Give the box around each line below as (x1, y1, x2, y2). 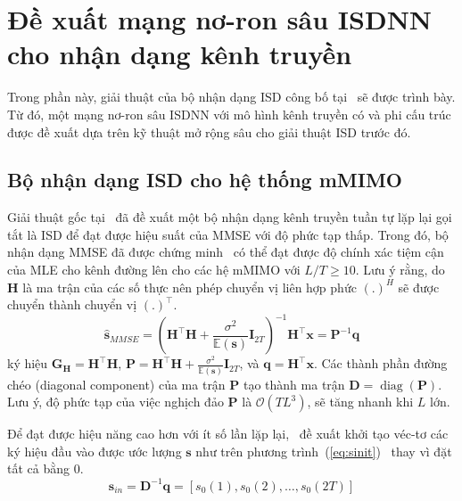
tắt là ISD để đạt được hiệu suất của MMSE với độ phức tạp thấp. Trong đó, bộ (7, 225, 449, 243)
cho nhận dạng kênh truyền (7, 36, 352, 72)
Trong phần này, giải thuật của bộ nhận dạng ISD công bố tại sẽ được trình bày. (7, 87, 456, 106)
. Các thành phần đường (313, 354, 448, 373)
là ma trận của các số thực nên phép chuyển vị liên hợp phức (22, 277, 357, 296)
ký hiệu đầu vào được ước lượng (7, 441, 182, 460)
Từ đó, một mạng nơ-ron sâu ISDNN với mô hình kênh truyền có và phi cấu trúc (7, 104, 451, 123)
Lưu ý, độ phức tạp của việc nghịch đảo (7, 392, 224, 411)
